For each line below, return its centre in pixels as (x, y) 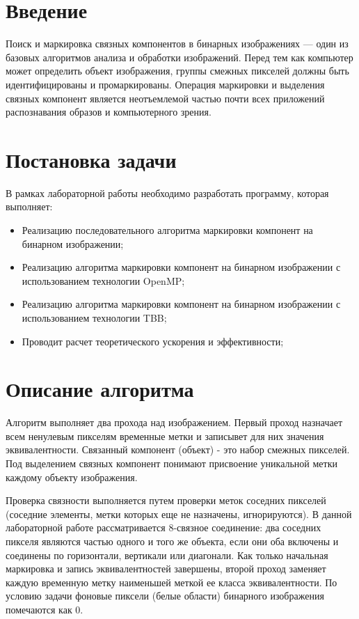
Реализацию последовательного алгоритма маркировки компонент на (167, 230)
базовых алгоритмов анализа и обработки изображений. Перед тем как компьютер (179, 57)
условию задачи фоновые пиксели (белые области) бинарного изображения (165, 596)
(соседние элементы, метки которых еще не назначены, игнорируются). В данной (179, 514)
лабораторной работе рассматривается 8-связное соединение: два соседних (163, 527)
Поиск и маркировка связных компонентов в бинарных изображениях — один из (177, 44)
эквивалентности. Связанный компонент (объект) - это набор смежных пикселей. (178, 449)
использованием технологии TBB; (94, 317)
